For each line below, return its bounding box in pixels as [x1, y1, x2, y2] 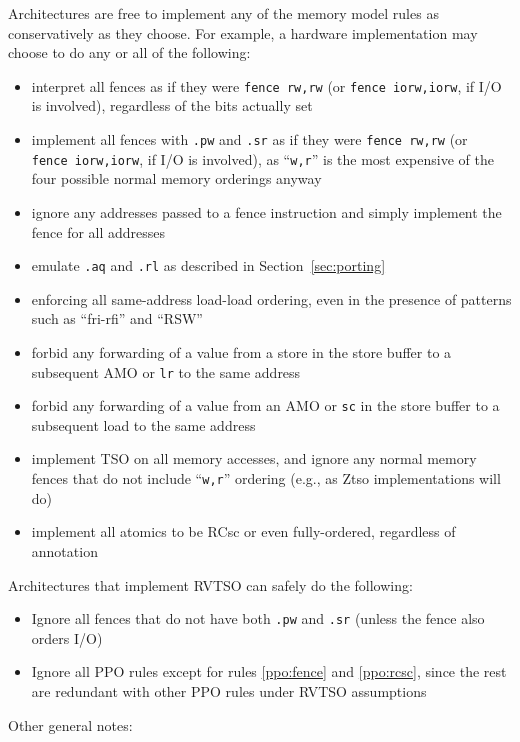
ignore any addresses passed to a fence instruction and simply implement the [31, 201, 502, 222]
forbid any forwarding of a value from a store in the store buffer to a [31, 341, 452, 362]
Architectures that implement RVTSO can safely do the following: [8, 574, 413, 595]
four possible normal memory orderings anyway [31, 168, 322, 189]
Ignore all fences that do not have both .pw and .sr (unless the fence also [31, 608, 485, 629]
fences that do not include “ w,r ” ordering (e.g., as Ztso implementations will [31, 468, 501, 489]
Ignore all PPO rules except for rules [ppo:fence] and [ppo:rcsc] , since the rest [31, 661, 507, 682]
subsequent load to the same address [31, 414, 256, 435]
